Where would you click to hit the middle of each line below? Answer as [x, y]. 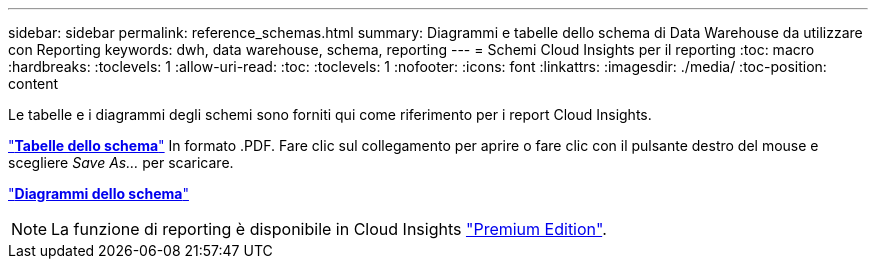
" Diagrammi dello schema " [98, 193]
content [33, 83]
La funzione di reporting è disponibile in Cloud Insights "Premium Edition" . [329, 229]
